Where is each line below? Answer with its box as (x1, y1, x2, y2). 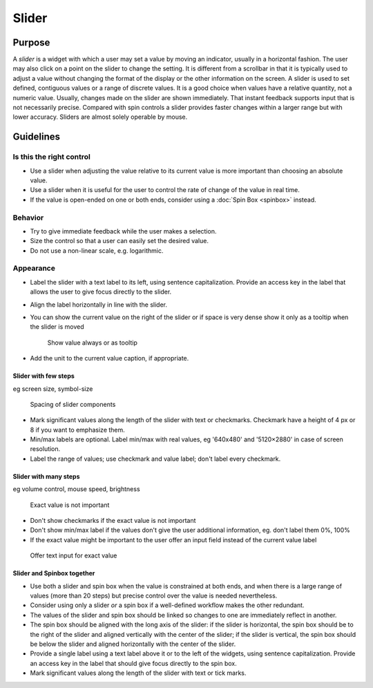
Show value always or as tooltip (47, 338, 137, 347)
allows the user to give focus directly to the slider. (30, 287, 172, 296)
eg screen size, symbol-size (12, 384, 93, 393)
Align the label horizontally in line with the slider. (30, 300, 168, 309)
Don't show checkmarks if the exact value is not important (30, 517, 196, 525)
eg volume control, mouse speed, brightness (12, 485, 141, 493)
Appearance (12, 263, 55, 273)
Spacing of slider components (30, 400, 116, 408)
